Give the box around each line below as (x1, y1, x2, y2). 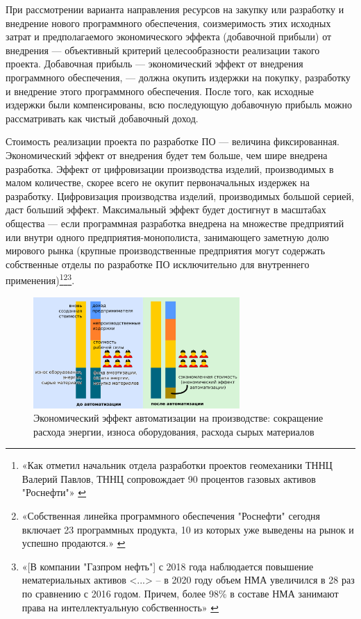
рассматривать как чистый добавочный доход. (6, 110, 199, 125)
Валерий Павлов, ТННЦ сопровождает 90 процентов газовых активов (22, 471, 316, 486)
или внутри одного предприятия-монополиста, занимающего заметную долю (6, 229, 329, 244)
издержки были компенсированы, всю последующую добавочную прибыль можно (6, 97, 352, 112)
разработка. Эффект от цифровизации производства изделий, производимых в (6, 161, 334, 176)
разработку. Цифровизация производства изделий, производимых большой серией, (6, 188, 354, 203)
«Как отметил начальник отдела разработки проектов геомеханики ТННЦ (22, 458, 333, 472)
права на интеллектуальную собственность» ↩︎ (22, 600, 219, 614)
